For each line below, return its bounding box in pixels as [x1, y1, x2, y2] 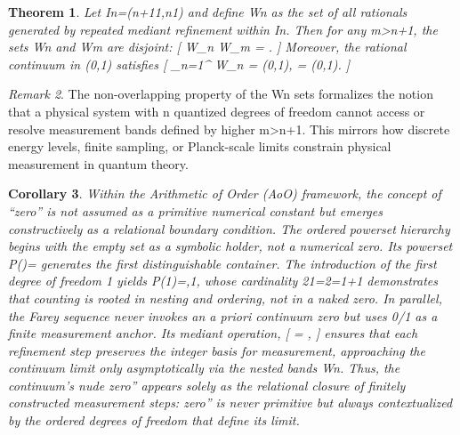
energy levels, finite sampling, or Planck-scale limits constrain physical [8, 137, 391, 156]
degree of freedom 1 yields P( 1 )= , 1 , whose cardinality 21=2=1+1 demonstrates [8, 271, 438, 290]
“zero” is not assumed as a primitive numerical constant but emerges [8, 201, 383, 220]
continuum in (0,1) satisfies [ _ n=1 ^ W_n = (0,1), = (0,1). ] [8, 54, 350, 73]
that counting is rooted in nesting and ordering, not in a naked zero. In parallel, [8, 288, 442, 307]
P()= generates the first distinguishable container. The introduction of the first [8, 254, 437, 272]
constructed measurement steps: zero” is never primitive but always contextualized [8, 393, 453, 412]
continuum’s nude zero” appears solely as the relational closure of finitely [8, 375, 406, 394]
